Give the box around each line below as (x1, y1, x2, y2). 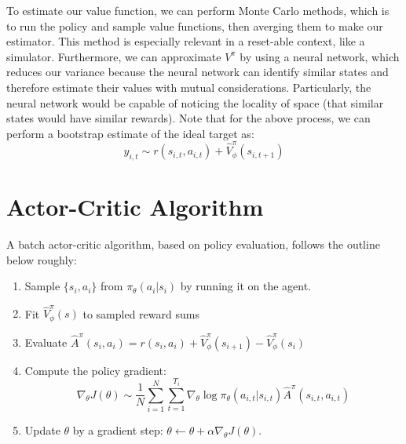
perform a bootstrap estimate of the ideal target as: (6, 125, 254, 141)
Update (24, 422, 60, 439)
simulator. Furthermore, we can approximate (6, 48, 221, 64)
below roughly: (6, 251, 77, 267)
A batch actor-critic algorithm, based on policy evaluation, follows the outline (6, 235, 380, 252)
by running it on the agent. (180, 278, 311, 294)
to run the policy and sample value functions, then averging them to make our (6, 17, 383, 34)
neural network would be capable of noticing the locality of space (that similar (6, 94, 384, 111)
